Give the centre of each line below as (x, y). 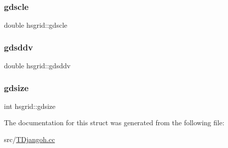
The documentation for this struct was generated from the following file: (114, 123)
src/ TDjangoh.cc (30, 139)
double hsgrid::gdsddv (37, 66)
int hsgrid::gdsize (30, 106)
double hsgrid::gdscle (36, 25)
